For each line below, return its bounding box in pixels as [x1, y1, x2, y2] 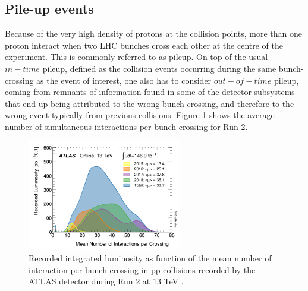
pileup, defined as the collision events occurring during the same [42, 62, 276, 74]
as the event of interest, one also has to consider [36, 74, 212, 86]
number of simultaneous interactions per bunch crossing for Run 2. [5, 120, 248, 132]
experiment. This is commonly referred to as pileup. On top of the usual [5, 50, 268, 63]
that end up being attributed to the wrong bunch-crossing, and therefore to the [5, 97, 294, 109]
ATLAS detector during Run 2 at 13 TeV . [29, 275, 184, 287]
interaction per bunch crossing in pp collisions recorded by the [29, 263, 256, 276]
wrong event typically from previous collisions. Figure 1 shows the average [5, 109, 275, 121]
